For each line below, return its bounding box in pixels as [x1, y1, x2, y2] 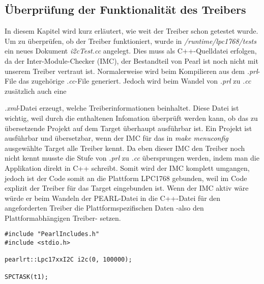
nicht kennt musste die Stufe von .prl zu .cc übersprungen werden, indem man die [5, 152, 259, 163]
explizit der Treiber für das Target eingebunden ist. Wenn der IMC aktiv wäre [5, 183, 249, 193]
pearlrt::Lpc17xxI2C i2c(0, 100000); [5, 256, 132, 264]
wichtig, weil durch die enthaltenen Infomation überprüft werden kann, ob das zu [5, 112, 258, 123]
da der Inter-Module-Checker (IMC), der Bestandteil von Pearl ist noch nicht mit [5, 55, 258, 66]
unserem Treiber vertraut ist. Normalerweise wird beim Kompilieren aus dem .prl [5, 65, 258, 76]
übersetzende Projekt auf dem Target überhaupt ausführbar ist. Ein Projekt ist [5, 122, 252, 133]
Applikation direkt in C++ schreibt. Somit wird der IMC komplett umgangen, [5, 162, 250, 173]
